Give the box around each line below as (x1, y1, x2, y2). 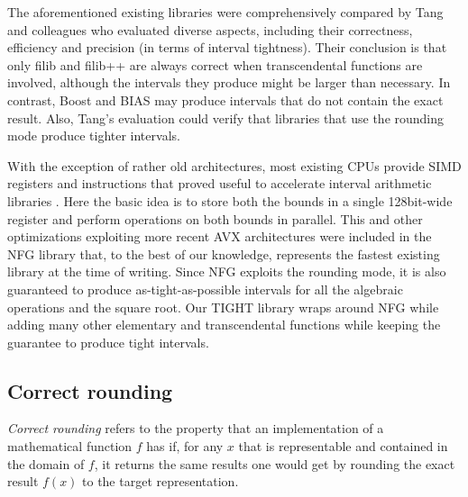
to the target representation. (82, 472, 239, 491)
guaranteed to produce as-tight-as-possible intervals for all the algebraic (7, 279, 403, 298)
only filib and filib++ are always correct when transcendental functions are (7, 55, 423, 74)
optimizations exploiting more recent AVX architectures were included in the (7, 227, 432, 246)
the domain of (7, 454, 85, 473)
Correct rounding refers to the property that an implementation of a (7, 419, 384, 438)
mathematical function (7, 437, 133, 456)
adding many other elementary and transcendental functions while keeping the (7, 315, 441, 334)
